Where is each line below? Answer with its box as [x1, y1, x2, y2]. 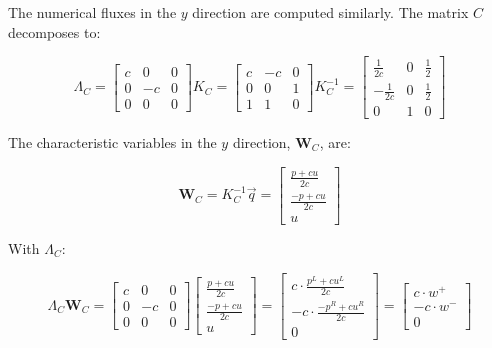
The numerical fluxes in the [8, 2, 177, 22]
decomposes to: [8, 21, 101, 42]
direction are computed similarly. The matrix [192, 2, 469, 22]
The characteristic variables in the [8, 131, 217, 152]
